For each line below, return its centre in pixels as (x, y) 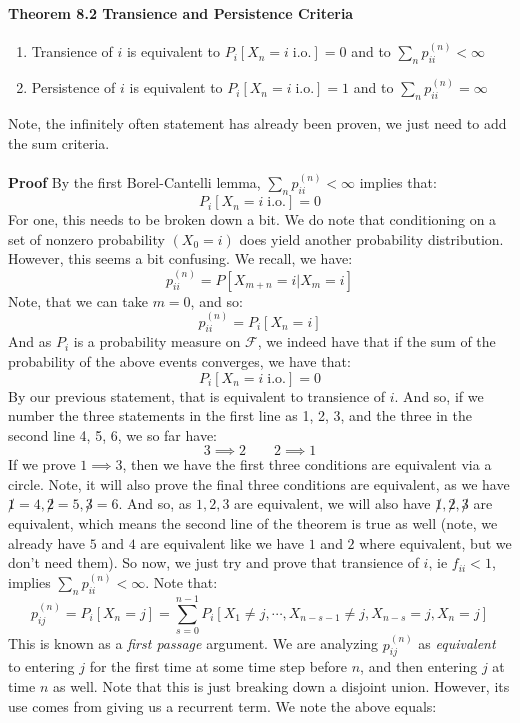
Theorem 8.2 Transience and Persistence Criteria (181, 12)
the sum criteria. (59, 142)
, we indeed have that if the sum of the (376, 341)
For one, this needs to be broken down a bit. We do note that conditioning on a (252, 219)
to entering (41, 666)
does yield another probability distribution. (371, 238)
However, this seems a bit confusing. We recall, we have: (180, 258)
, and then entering (419, 666)
